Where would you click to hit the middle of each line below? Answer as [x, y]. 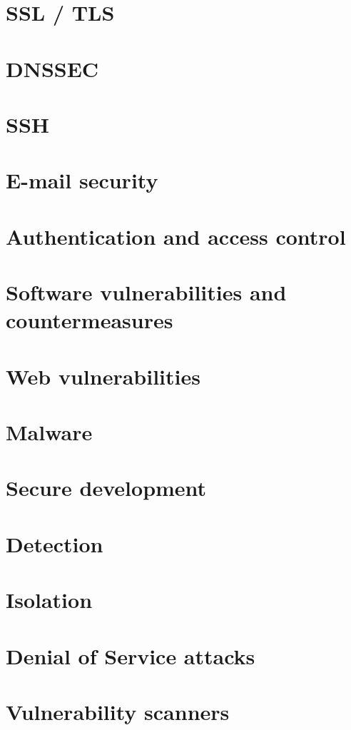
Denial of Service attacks [131, 655]
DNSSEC [52, 68]
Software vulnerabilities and [146, 292]
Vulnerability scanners [118, 711]
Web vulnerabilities [103, 376]
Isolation [49, 600]
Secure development [106, 488]
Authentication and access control [176, 236]
